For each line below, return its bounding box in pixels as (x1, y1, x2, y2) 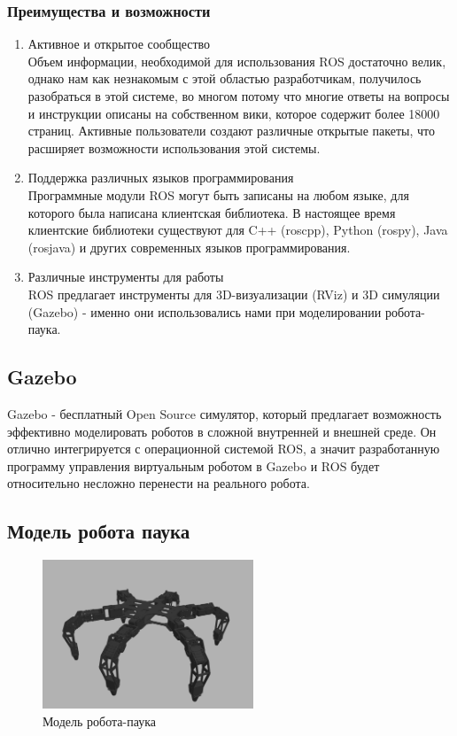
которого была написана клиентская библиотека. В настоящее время (27, 203, 396, 221)
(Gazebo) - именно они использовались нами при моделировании (27, 302, 382, 321)
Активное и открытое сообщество (27, 35, 211, 53)
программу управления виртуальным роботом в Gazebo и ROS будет (7, 456, 380, 475)
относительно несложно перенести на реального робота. (7, 474, 310, 492)
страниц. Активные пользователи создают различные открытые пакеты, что (27, 121, 436, 140)
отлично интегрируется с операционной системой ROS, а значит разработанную (7, 439, 440, 458)
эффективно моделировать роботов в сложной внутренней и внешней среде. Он (7, 422, 437, 440)
